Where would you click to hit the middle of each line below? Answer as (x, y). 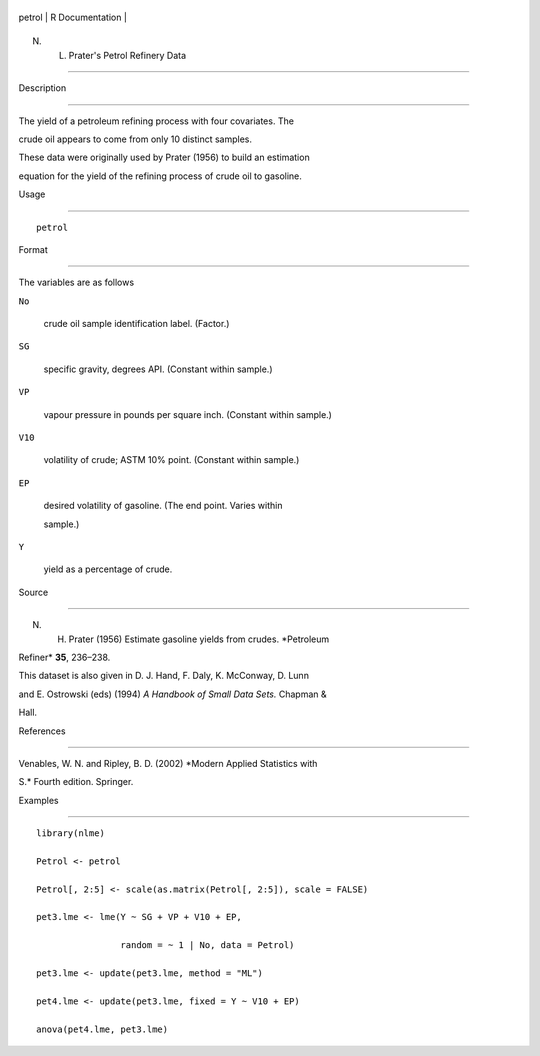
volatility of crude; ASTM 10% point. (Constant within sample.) (171, 460)
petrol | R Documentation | (72, 17)
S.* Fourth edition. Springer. (76, 782)
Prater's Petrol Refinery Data (127, 55)
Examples (38, 800)
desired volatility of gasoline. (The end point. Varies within (163, 506)
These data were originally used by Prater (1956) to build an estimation (164, 157)
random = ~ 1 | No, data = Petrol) (207, 945)
